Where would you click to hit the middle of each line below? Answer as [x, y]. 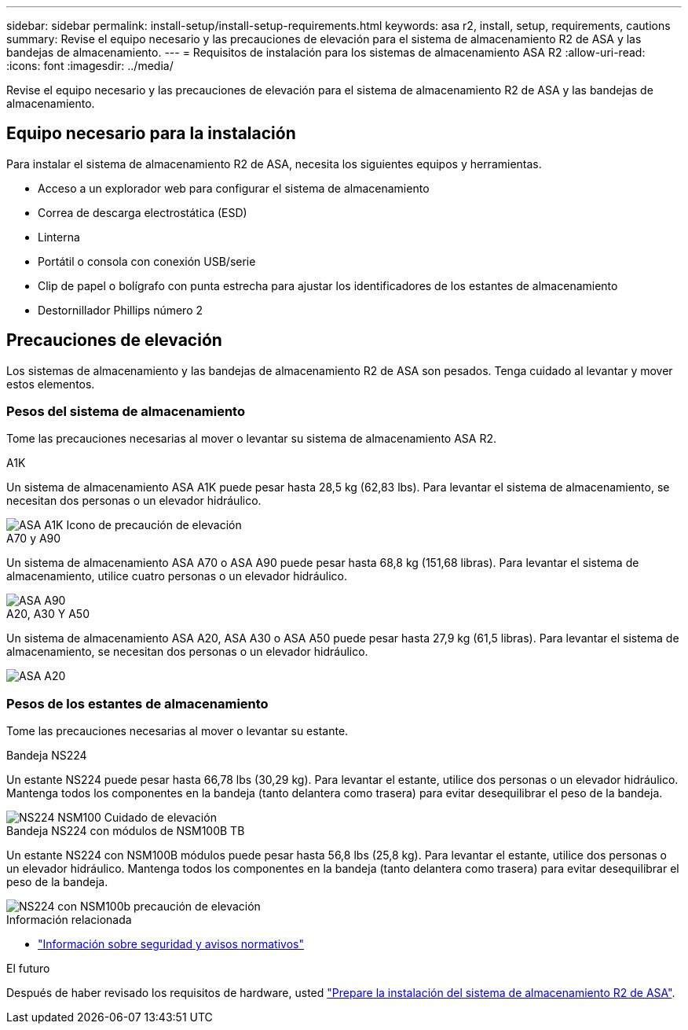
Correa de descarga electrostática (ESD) [143, 212]
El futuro [28, 969]
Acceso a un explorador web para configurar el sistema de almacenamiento [234, 188]
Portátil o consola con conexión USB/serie [147, 261]
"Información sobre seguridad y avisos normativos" [171, 944]
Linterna [59, 237]
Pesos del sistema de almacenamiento [126, 412]
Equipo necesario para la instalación [151, 134]
